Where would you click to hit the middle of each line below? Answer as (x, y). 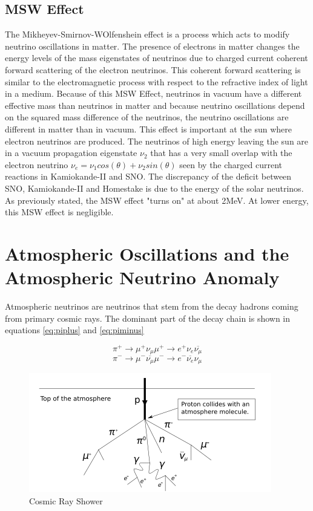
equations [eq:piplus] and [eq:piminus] (74, 330)
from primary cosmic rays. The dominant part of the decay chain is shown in (148, 318)
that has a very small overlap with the (221, 153)
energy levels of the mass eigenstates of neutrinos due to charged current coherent (156, 58)
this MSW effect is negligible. (59, 212)
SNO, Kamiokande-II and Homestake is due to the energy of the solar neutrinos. (154, 188)
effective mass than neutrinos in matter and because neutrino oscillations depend (155, 105)
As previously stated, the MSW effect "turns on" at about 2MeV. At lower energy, (157, 200)
